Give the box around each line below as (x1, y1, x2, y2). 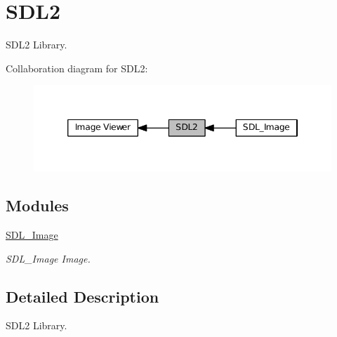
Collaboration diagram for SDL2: (6, 60, 148, 75)
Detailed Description (6, 285, 159, 307)
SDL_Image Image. (6, 251, 91, 265)
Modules (6, 194, 69, 216)
